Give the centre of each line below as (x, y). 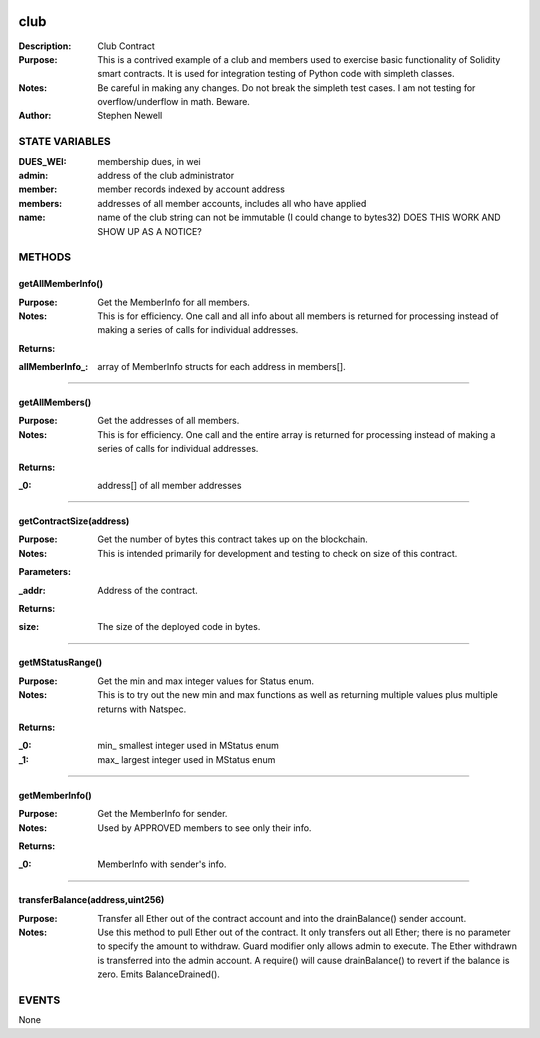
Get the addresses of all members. (168, 421)
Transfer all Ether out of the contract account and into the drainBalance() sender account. (282, 918)
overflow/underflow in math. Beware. (173, 102)
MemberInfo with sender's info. (162, 864)
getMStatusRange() (60, 662)
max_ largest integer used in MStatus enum (186, 759)
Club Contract (126, 46)
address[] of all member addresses (169, 486)
